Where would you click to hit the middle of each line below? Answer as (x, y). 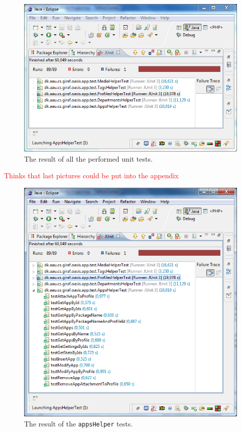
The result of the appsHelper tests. (79, 424)
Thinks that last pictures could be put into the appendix (91, 175)
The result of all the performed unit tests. (88, 158)
